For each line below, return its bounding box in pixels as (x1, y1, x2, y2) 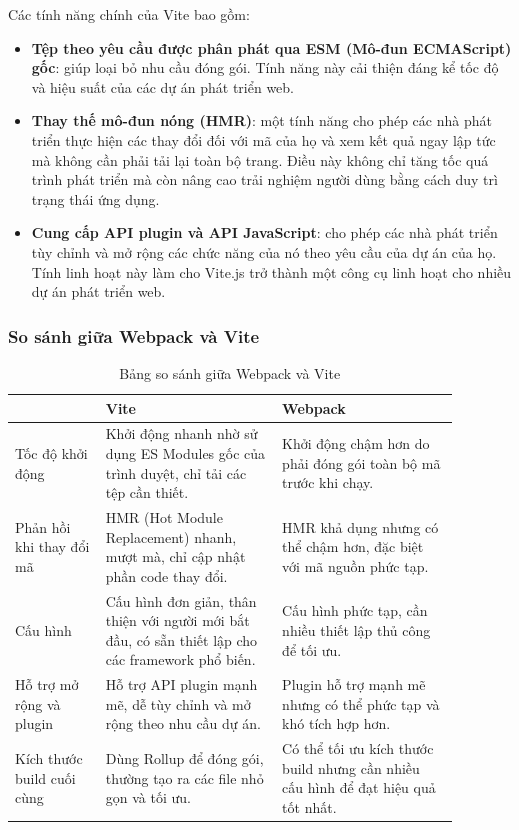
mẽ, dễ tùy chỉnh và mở (105, 693, 251, 714)
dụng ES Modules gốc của (105, 442, 266, 463)
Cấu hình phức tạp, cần (282, 600, 428, 621)
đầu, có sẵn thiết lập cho (105, 629, 258, 650)
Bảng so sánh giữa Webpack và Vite (119, 362, 341, 383)
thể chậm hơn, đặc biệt (282, 536, 424, 557)
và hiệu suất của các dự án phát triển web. (31, 76, 295, 97)
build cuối (15, 767, 76, 788)
